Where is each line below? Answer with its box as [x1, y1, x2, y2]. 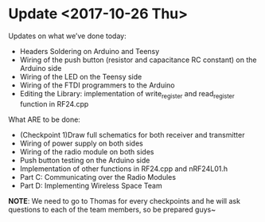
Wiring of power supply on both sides [19, 138, 143, 148]
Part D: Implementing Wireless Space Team [19, 181, 162, 190]
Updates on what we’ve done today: [8, 31, 127, 41]
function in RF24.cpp [19, 99, 89, 108]
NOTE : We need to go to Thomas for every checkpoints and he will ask [8, 196, 241, 205]
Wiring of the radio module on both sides [19, 146, 154, 156]
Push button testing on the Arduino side [19, 155, 150, 165]
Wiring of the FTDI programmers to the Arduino [19, 80, 175, 90]
